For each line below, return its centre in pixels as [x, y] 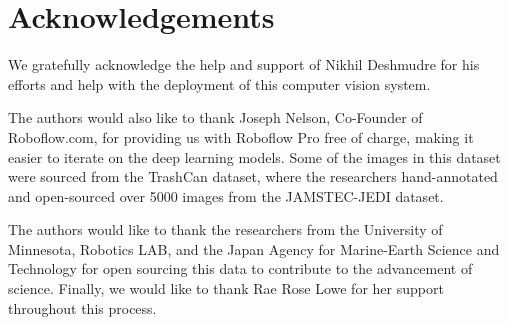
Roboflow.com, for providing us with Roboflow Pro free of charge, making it [241, 136]
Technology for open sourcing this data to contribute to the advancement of [240, 268]
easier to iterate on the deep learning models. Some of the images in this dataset [254, 156]
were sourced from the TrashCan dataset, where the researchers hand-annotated [253, 176]
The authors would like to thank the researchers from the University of [225, 229]
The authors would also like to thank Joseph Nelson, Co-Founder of [215, 117]
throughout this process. [82, 307]
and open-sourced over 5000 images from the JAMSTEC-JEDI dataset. [226, 195]
